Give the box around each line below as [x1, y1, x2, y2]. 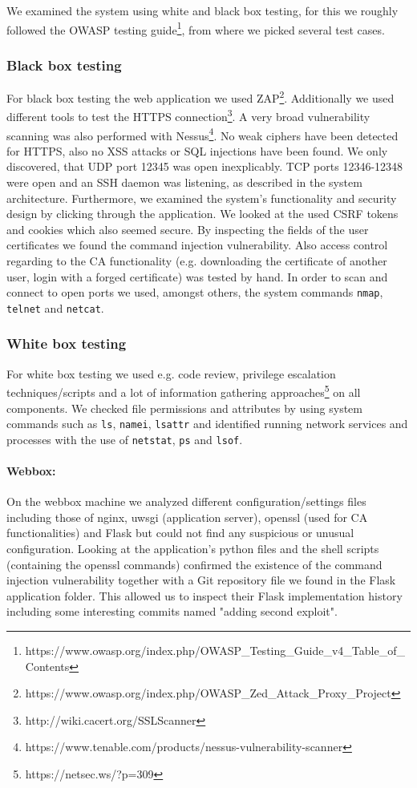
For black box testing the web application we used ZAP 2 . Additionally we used [6, 87, 395, 106]
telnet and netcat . [6, 299, 104, 316]
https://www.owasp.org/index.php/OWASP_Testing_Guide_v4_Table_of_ [25, 641, 405, 658]
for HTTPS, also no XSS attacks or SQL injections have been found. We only [6, 142, 388, 159]
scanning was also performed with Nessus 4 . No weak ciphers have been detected [6, 124, 399, 143]
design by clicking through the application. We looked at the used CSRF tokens [6, 205, 399, 222]
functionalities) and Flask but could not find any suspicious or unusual [6, 524, 354, 541]
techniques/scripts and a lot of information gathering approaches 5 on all [6, 382, 361, 400]
